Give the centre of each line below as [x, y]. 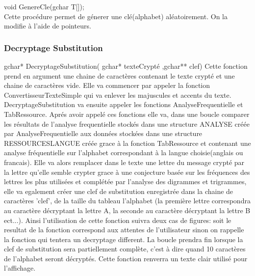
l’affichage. [20, 268]
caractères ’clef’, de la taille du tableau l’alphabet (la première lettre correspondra [127, 201]
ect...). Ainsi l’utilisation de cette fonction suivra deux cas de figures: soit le [118, 220]
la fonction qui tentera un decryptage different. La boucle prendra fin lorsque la [124, 239]
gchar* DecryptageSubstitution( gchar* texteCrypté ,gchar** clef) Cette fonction [126, 66]
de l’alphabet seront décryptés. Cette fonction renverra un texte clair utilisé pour [126, 258]
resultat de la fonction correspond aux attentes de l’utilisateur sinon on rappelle [124, 230]
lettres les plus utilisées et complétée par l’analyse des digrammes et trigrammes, [125, 181]
